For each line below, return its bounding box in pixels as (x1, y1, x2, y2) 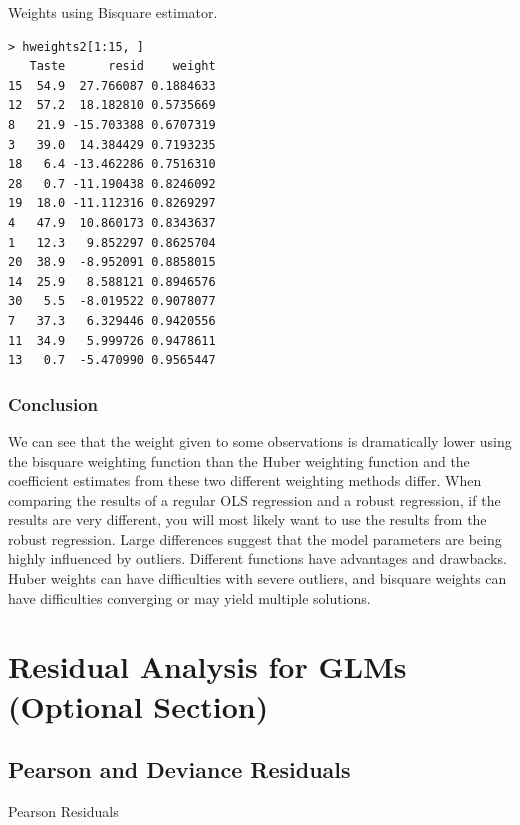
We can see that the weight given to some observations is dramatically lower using (8, 430, 512, 451)
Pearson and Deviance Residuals (8, 754, 351, 785)
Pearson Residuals (8, 801, 119, 822)
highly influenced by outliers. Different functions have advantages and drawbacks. (8, 548, 507, 569)
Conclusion (8, 391, 98, 416)
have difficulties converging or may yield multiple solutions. (8, 587, 371, 608)
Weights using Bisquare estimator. (8, 2, 218, 22)
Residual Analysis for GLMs (8, 646, 407, 687)
